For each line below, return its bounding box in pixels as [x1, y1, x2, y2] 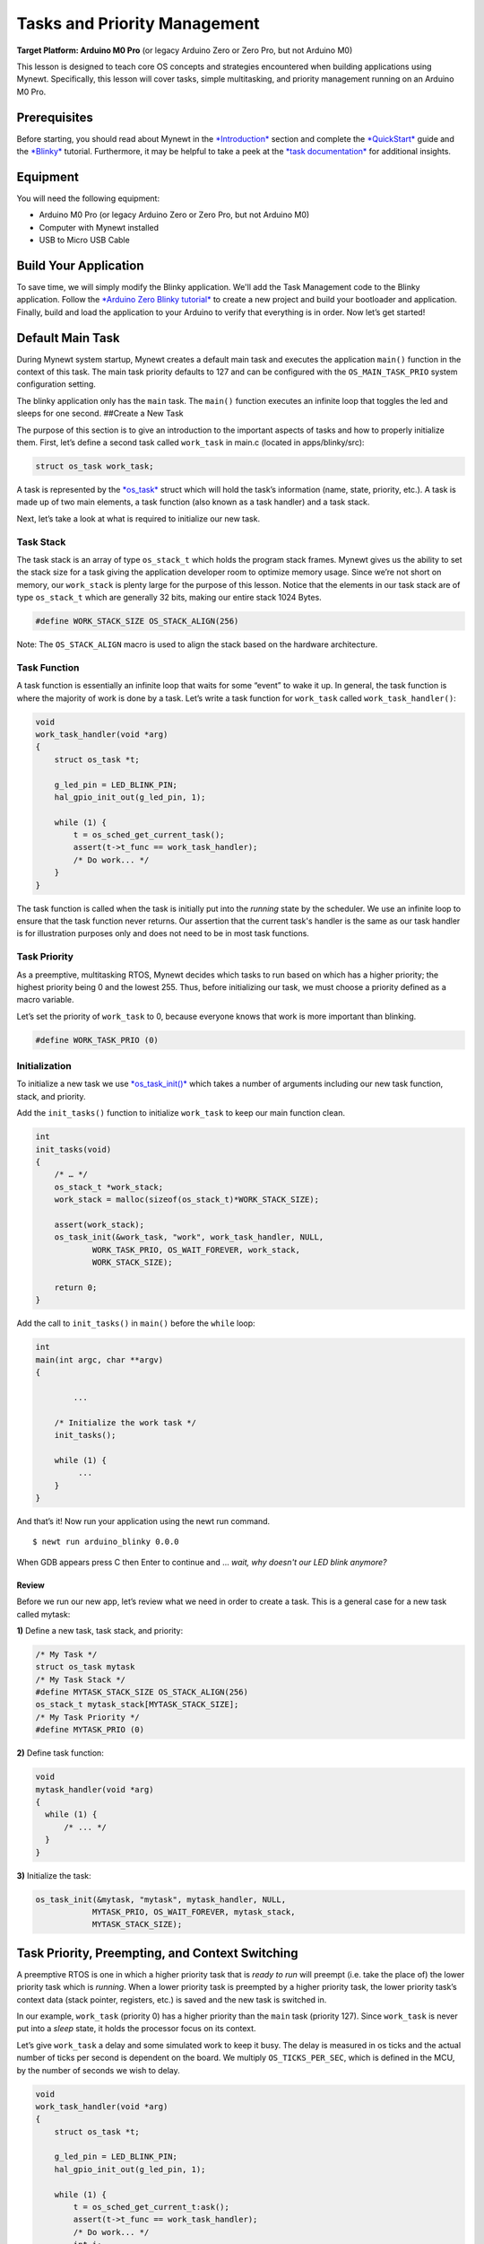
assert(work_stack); [54, 1219, 145, 1230]
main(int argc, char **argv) [35, 1354, 164, 1364]
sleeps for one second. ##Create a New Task [16, 408, 184, 419]
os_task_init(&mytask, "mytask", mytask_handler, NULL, [35, 1894, 287, 1905]
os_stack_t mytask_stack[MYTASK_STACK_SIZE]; [35, 1699, 239, 1710]
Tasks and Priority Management [16, 13, 260, 33]
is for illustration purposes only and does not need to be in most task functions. [16, 928, 309, 939]
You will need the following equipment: [16, 193, 160, 204]
